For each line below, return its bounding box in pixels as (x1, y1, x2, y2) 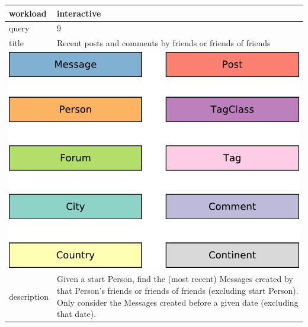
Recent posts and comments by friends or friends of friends (57, 37, 271, 49)
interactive (57, 7, 101, 19)
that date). (57, 307, 97, 320)
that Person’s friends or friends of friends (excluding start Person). (57, 284, 299, 297)
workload (9, 7, 47, 19)
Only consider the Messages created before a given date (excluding (57, 296, 299, 308)
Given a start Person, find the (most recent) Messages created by (57, 272, 293, 285)
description (9, 290, 49, 302)
